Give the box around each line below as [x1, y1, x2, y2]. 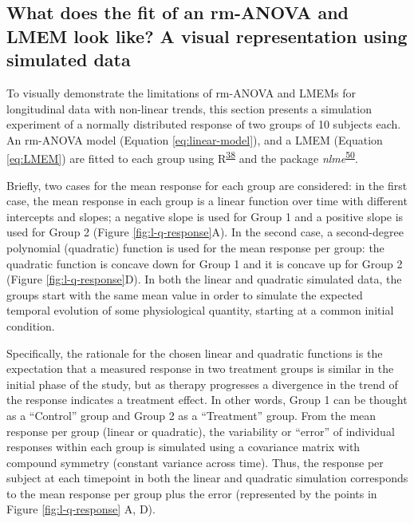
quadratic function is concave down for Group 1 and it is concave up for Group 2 [6, 255, 403, 271]
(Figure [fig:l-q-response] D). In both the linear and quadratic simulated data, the [6, 271, 402, 287]
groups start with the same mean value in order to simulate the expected [6, 286, 363, 303]
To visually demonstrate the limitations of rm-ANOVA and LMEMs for [6, 84, 356, 101]
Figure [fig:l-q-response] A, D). [6, 501, 156, 517]
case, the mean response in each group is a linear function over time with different [6, 192, 408, 209]
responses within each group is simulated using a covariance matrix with [6, 438, 361, 455]
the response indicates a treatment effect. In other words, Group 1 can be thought [6, 391, 408, 408]
